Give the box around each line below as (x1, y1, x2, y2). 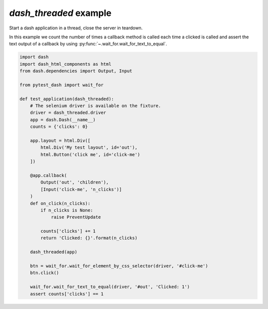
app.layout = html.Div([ (30, 138, 91, 143)
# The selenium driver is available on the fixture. (30, 103, 161, 109)
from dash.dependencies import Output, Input (19, 68, 133, 74)
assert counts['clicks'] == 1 (30, 291, 104, 297)
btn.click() (30, 270, 60, 276)
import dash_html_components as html (19, 61, 112, 67)
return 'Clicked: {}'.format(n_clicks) (40, 235, 137, 241)
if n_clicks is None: (40, 207, 93, 213)
